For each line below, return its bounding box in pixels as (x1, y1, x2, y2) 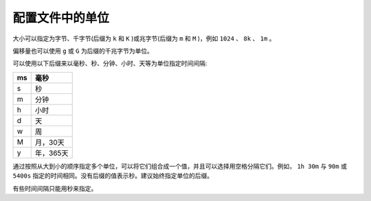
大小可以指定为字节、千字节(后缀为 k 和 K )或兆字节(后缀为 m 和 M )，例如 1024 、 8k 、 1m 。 (12, 34, 276, 43)
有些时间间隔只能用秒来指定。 (12, 184, 98, 192)
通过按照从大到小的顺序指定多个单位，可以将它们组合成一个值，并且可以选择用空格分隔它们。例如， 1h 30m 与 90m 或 (12, 162, 347, 170)
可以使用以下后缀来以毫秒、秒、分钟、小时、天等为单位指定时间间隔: (12, 59, 207, 68)
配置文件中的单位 (12, 10, 110, 25)
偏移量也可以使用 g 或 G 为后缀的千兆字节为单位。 (12, 47, 154, 55)
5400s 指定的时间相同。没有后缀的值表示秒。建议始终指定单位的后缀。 (12, 172, 214, 180)
